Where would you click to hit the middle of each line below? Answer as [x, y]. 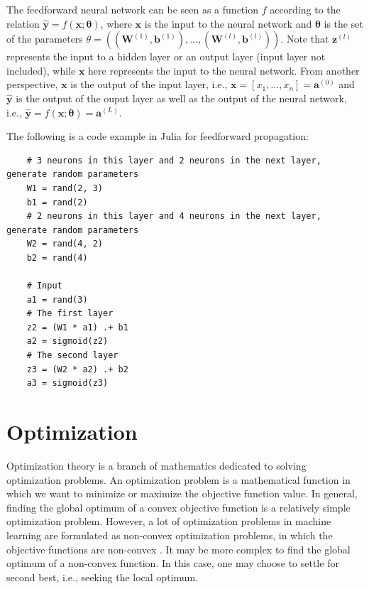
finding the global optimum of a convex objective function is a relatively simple [178, 507]
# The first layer [70, 314]
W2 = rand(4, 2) [65, 244]
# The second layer [72, 356]
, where [116, 23]
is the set [343, 23]
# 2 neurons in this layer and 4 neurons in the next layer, [174, 216]
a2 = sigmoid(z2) [67, 341]
